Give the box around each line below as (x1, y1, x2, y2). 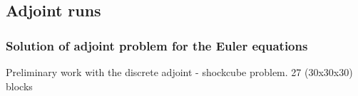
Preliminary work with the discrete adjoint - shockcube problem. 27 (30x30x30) (6, 65, 353, 79)
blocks (6, 78, 33, 93)
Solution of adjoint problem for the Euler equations (6, 36, 308, 54)
